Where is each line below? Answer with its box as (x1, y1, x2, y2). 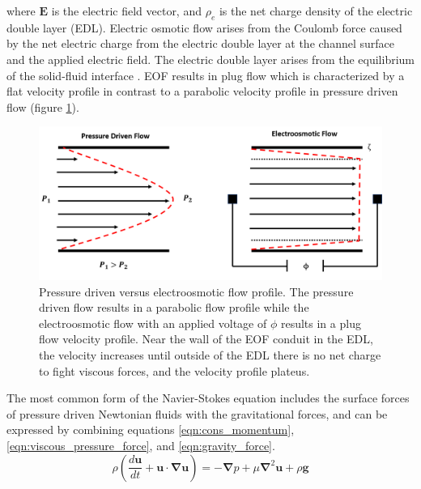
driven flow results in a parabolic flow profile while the (39, 299, 309, 316)
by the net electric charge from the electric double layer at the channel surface (6, 35, 394, 52)
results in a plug (280, 314, 361, 331)
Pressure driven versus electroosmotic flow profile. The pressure (39, 283, 354, 300)
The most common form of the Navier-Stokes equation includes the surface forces (6, 389, 410, 406)
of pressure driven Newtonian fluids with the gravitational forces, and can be (6, 405, 388, 422)
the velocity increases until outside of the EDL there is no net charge (39, 346, 381, 363)
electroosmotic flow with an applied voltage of (39, 314, 267, 331)
